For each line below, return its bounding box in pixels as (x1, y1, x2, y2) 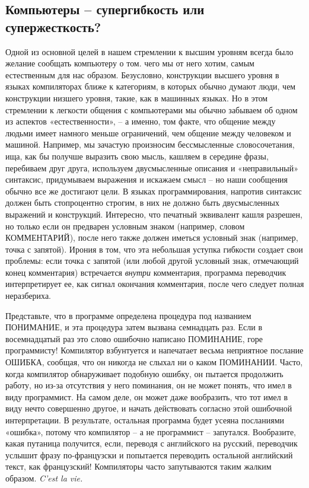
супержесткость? (5, 17, 101, 36)
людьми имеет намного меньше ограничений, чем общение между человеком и (5, 126, 291, 139)
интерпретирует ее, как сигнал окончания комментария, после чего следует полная (5, 278, 304, 290)
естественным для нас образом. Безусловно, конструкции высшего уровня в (5, 68, 279, 81)
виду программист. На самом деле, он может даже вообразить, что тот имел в (5, 390, 288, 403)
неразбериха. (5, 289, 52, 302)
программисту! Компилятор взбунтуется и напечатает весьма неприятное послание (5, 344, 304, 356)
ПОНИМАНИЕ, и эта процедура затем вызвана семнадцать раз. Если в (5, 321, 263, 333)
